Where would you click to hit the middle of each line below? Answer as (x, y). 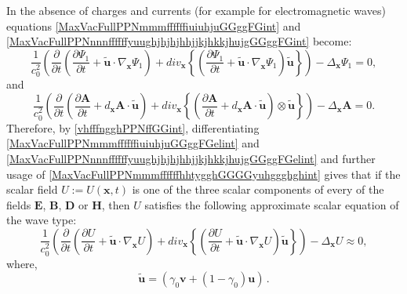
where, (22, 263)
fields (19, 204)
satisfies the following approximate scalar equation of (272, 204)
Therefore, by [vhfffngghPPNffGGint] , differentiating (133, 127)
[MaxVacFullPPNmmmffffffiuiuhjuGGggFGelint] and (133, 143)
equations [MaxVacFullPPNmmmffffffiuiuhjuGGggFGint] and (154, 25)
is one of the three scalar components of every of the (258, 189)
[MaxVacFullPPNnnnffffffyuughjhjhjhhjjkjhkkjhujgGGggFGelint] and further (191, 158)
